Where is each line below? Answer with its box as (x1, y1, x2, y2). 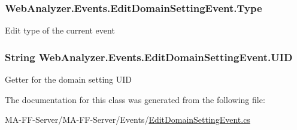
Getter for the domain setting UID (5, 73, 132, 86)
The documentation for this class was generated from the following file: (5, 93, 265, 105)
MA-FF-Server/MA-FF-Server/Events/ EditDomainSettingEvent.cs (5, 113, 250, 126)
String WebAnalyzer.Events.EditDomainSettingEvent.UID (5, 49, 293, 64)
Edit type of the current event (5, 24, 115, 37)
